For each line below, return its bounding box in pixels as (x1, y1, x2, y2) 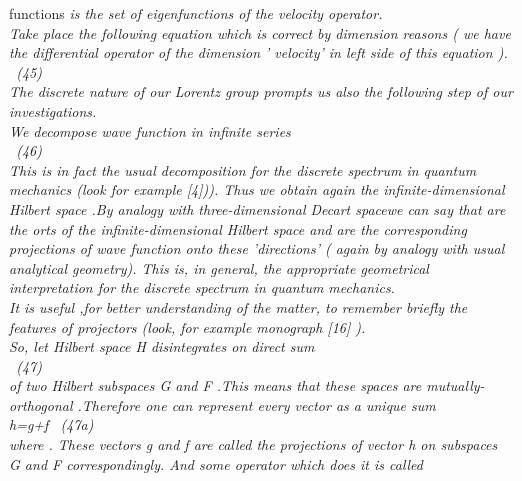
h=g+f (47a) (9, 414, 94, 435)
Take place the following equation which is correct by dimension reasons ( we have (9, 22, 511, 43)
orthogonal (9, 394, 73, 415)
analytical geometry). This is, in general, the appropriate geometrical (9, 257, 429, 278)
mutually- (426, 375, 485, 396)
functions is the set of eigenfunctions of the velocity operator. (9, 3, 383, 23)
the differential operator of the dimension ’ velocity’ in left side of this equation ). (9, 42, 508, 63)
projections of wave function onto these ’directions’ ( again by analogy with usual (9, 238, 505, 259)
